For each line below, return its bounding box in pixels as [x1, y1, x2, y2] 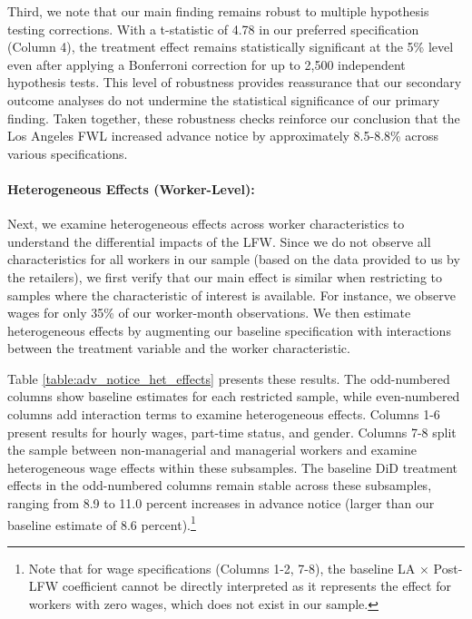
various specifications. [7, 143, 128, 162]
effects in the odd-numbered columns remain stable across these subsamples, [7, 476, 432, 495]
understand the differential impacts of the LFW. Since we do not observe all [7, 231, 431, 251]
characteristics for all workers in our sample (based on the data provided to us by [7, 250, 460, 269]
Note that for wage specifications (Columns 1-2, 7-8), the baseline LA [28, 558, 416, 577]
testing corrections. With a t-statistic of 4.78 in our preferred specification [7, 19, 419, 38]
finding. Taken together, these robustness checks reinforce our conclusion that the [7, 108, 460, 127]
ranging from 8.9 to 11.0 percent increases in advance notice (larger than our [7, 494, 435, 513]
